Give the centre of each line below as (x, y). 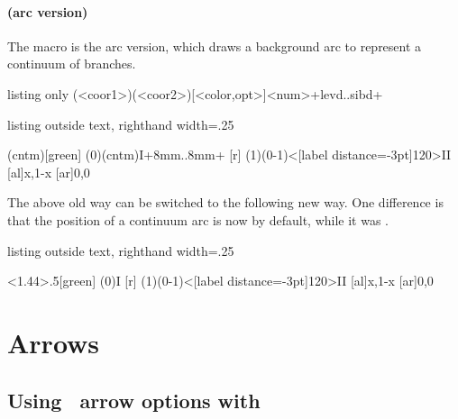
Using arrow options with (134, 400)
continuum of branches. (72, 64)
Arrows (54, 342)
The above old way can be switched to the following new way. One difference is (225, 202)
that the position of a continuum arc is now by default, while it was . (198, 219)
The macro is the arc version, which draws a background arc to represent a (215, 46)
